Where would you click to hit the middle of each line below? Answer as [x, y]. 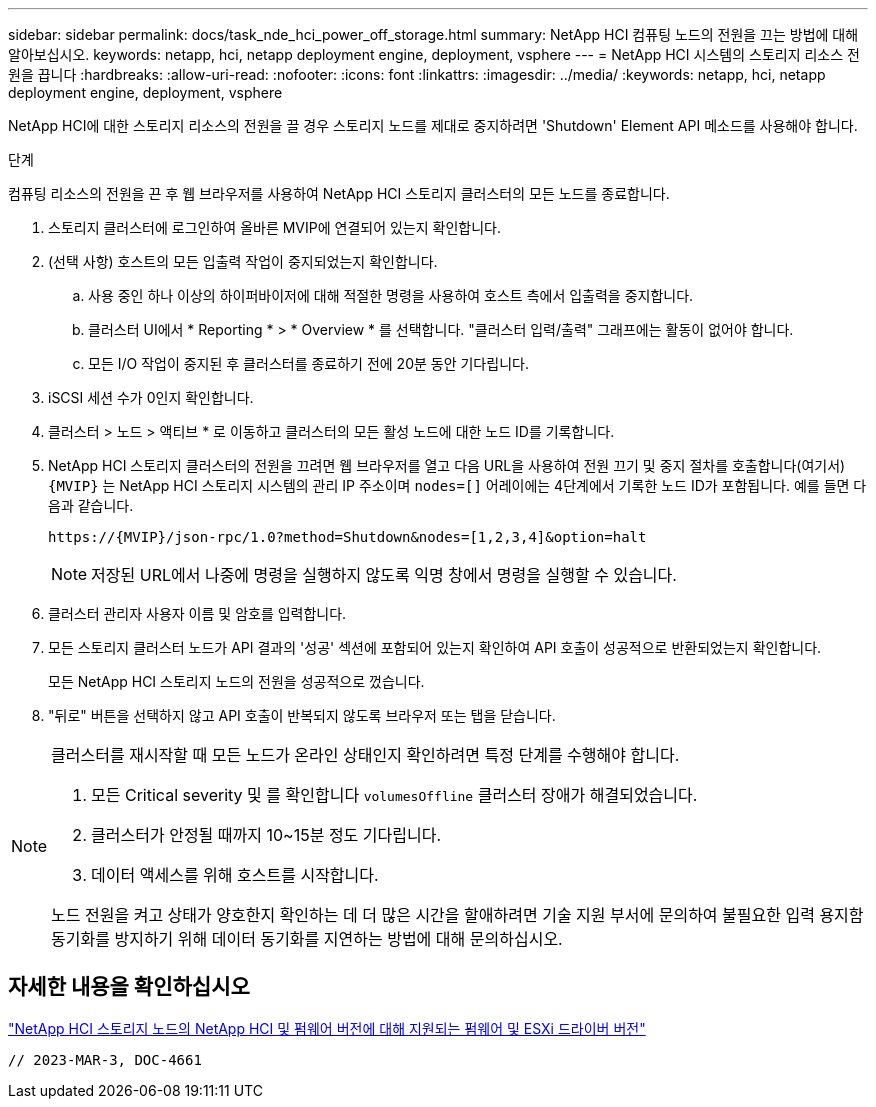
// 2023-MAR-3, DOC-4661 [105, 1059]
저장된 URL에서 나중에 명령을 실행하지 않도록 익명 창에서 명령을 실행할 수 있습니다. [384, 575]
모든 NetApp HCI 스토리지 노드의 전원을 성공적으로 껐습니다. [236, 681]
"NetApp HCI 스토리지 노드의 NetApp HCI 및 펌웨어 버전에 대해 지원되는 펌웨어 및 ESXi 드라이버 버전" [327, 1028]
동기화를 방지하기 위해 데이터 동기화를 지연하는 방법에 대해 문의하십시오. [307, 939]
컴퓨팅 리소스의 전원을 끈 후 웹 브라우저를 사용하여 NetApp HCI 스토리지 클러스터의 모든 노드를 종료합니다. [339, 193]
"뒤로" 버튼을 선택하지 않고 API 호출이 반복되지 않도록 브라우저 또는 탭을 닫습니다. [302, 715]
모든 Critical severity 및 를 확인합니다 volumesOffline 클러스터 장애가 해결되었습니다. [394, 795]
